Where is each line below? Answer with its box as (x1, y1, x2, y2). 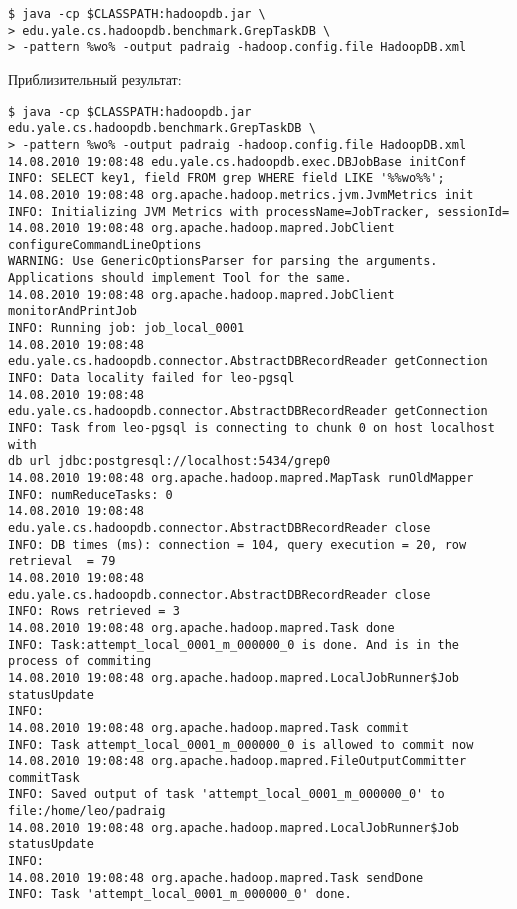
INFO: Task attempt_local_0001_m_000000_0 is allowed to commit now (8, 737, 474, 752)
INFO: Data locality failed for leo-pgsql (8, 371, 295, 386)
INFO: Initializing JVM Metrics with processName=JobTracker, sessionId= (8, 204, 510, 219)
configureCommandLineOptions (8, 237, 202, 252)
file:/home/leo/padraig (8, 804, 166, 819)
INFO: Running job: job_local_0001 (8, 321, 245, 336)
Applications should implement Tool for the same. (8, 271, 352, 286)
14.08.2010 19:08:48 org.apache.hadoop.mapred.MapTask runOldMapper (8, 471, 474, 485)
